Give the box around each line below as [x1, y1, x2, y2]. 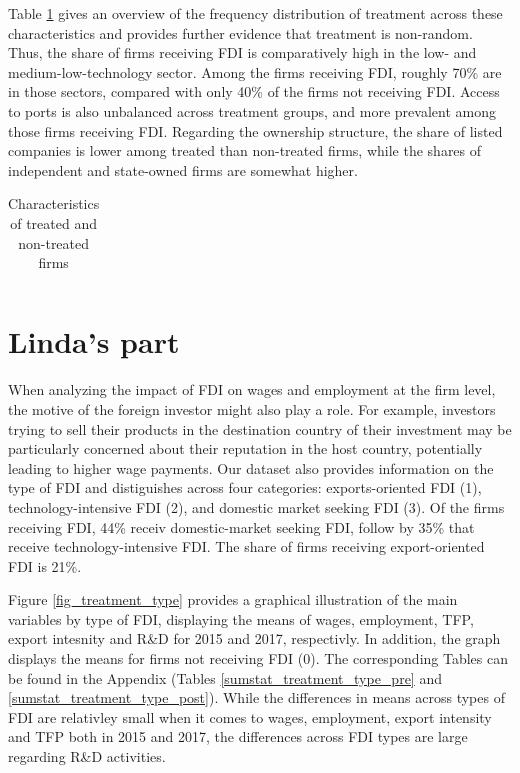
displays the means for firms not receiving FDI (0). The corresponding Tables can [8, 648, 508, 669]
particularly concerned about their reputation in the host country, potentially [8, 438, 483, 459]
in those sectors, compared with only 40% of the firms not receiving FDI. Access [8, 81, 500, 102]
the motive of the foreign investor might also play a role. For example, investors [8, 398, 496, 419]
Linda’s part [8, 321, 180, 362]
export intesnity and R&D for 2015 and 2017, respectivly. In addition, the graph [8, 628, 501, 649]
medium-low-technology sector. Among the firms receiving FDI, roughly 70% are [8, 61, 502, 82]
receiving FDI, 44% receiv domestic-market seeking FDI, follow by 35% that [8, 516, 475, 537]
